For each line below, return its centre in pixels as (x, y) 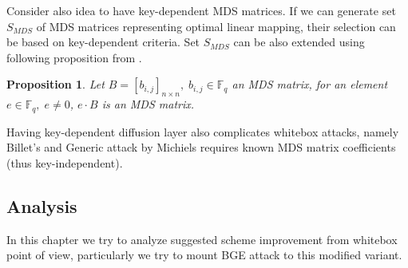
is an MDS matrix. (148, 104)
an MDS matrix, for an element (310, 84)
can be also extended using (299, 42)
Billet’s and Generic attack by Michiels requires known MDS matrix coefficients (201, 147)
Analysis (42, 205)
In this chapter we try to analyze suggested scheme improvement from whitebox (202, 239)
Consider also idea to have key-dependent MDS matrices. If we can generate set (201, 10)
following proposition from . (74, 57)
